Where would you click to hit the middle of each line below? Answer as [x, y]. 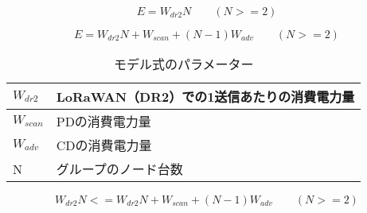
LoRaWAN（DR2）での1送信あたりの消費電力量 [205, 97]
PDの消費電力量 [103, 121]
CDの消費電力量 [104, 145]
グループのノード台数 [119, 169]
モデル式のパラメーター [183, 64]
